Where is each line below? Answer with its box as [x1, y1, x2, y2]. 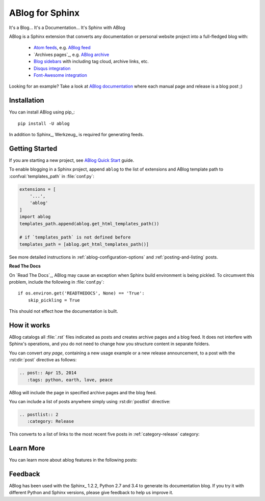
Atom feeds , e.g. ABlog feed [33, 45, 91, 51]
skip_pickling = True [27, 297, 80, 303]
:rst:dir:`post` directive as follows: [9, 357, 77, 363]
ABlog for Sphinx [9, 7, 79, 18]
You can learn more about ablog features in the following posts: [9, 457, 137, 463]
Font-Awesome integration [33, 72, 87, 78]
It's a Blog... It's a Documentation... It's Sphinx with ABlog [9, 25, 125, 30]
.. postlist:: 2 [19, 412, 59, 417]
